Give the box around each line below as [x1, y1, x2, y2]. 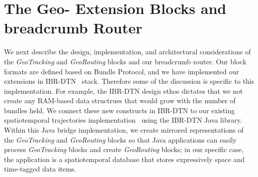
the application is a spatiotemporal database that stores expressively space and [4, 154, 245, 164]
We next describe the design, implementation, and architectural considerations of [4, 46, 251, 57]
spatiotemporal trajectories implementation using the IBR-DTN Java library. [4, 115, 242, 125]
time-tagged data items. [4, 164, 77, 174]
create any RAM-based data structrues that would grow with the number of [4, 95, 236, 106]
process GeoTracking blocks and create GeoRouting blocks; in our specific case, [4, 144, 244, 155]
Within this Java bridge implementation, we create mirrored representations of [4, 125, 244, 135]
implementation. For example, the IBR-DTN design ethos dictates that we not [4, 85, 243, 96]
